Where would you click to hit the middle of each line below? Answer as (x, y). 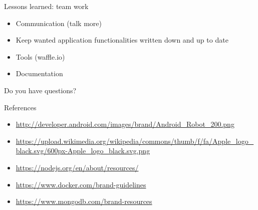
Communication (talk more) (59, 23)
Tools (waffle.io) (40, 56)
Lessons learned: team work (46, 6)
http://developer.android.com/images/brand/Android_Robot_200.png (125, 124)
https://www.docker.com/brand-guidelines (81, 184)
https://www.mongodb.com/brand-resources (84, 201)
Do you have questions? (40, 90)
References (20, 107)
